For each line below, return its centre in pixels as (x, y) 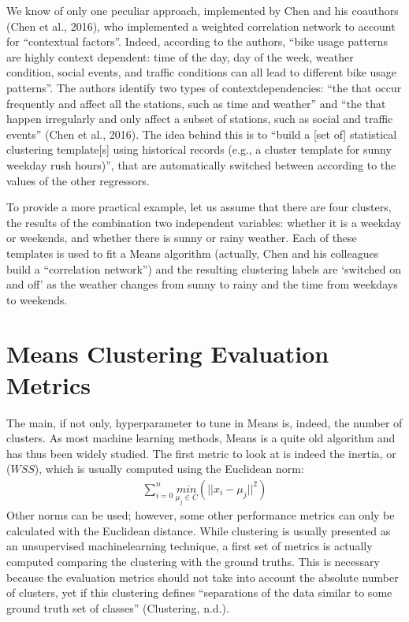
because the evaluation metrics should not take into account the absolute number (203, 577)
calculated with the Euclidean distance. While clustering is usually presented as (199, 530)
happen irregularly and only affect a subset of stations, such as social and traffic (200, 119)
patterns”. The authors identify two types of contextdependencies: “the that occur (204, 87)
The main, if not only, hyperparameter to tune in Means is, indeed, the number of (204, 422)
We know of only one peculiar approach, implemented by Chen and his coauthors (203, 10)
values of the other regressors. (78, 180)
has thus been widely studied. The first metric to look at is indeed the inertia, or (201, 453)
